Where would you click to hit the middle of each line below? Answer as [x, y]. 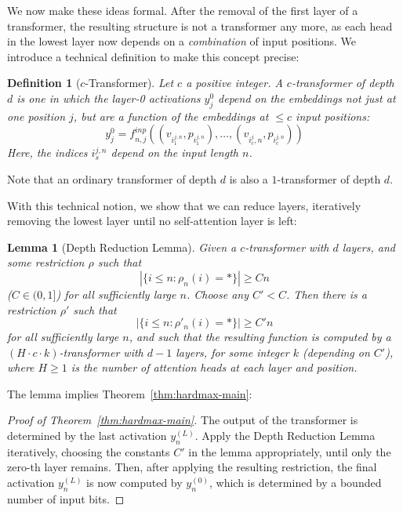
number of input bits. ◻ [66, 498]
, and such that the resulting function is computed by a [260, 337]
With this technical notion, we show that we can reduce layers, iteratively [184, 205]
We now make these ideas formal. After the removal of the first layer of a [183, 10]
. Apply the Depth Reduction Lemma [285, 436]
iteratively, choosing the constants [89, 451]
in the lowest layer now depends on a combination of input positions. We [182, 41]
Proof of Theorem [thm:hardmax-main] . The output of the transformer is [183, 420]
